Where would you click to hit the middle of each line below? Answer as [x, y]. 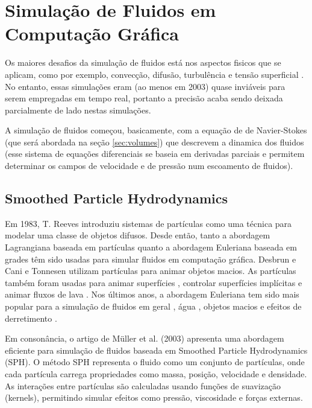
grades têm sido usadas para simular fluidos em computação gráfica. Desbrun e [151, 259]
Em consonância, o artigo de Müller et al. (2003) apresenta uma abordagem [145, 338]
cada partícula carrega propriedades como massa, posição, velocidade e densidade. [156, 373]
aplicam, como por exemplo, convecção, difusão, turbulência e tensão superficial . [154, 74]
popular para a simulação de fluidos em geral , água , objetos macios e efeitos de [153, 306]
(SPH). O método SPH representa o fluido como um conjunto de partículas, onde [155, 362]
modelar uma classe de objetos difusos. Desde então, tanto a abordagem [138, 235]
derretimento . [31, 318]
